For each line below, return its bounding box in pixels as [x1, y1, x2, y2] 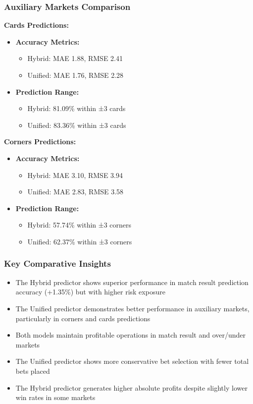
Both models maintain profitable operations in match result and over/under [15, 330, 246, 340]
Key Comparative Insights [4, 257, 111, 270]
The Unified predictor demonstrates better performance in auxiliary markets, [15, 303, 250, 313]
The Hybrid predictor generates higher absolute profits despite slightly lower [15, 382, 248, 393]
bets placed [15, 365, 50, 376]
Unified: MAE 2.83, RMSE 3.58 [27, 186, 124, 197]
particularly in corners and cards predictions [15, 313, 151, 323]
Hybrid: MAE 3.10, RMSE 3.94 [27, 170, 123, 180]
